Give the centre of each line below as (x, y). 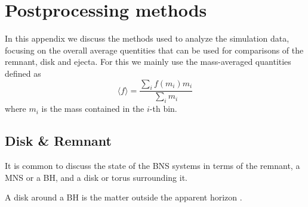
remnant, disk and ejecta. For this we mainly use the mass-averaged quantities (148, 62)
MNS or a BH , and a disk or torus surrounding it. (96, 177)
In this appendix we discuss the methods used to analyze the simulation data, (147, 38)
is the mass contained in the (93, 109)
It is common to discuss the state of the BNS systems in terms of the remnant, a (153, 165)
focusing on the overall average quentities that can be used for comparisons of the (154, 50)
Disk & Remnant (58, 141)
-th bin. (163, 109)
